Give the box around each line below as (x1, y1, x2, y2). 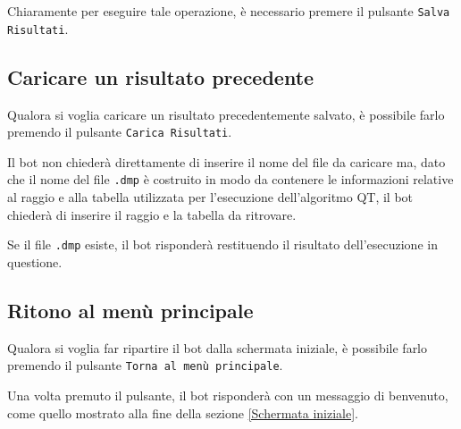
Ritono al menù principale (7, 296, 254, 324)
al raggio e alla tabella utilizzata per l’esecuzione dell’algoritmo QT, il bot (7, 188, 414, 206)
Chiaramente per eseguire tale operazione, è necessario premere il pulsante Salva (7, 2, 450, 20)
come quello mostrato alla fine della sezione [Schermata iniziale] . (7, 403, 358, 422)
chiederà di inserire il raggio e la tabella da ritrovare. (7, 205, 297, 223)
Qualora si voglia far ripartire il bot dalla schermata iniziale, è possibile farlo (7, 338, 428, 357)
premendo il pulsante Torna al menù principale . (7, 356, 283, 374)
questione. (7, 252, 63, 271)
